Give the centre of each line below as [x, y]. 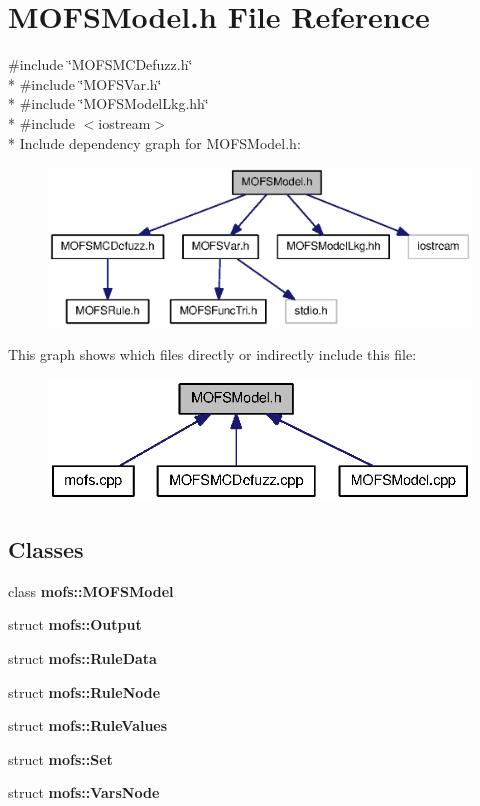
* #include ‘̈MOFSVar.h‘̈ [85, 83]
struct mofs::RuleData [82, 657]
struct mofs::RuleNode [84, 691]
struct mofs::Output [75, 624]
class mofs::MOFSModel [91, 590]
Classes [46, 548]
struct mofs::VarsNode [84, 792]
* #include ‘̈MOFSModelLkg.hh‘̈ [108, 103]
